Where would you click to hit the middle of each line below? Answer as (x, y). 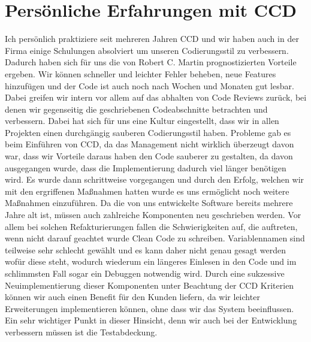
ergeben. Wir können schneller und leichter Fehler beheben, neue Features (141, 73)
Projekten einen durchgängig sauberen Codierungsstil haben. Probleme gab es (148, 132)
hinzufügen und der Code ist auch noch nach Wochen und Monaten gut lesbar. (150, 85)
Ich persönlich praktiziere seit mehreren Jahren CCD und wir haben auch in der (152, 39)
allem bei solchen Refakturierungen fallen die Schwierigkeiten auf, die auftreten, (151, 226)
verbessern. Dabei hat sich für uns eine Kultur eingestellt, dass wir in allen (142, 121)
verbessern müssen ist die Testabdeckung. (81, 332)
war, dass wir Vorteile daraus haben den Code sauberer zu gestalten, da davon (149, 156)
